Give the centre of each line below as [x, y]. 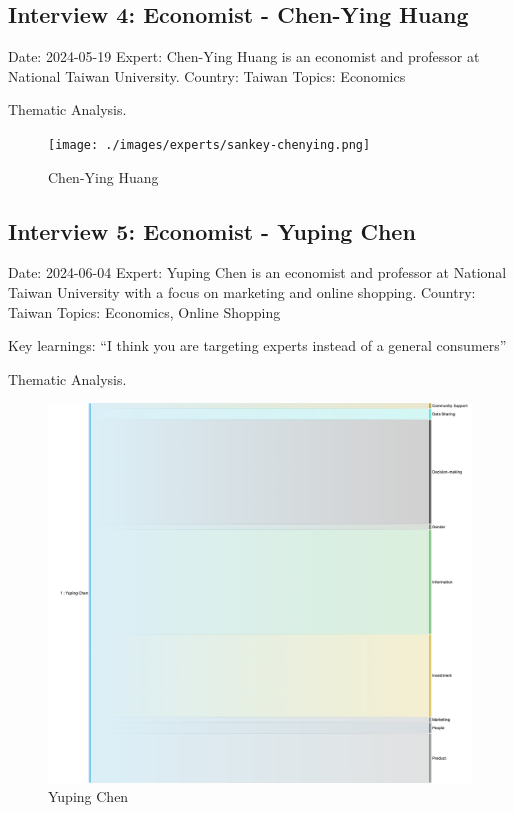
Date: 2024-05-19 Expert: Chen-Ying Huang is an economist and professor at [244, 56]
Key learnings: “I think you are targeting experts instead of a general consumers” [257, 345]
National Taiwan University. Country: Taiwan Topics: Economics [207, 75]
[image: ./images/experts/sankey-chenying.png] [209, 144]
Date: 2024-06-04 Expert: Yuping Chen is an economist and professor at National [257, 272]
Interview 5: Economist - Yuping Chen [212, 230]
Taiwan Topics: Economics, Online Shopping [144, 311]
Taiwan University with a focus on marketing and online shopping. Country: [242, 292]
